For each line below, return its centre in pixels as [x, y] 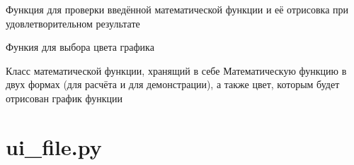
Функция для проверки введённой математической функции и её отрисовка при [177, 9]
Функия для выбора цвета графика [80, 47]
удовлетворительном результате [73, 23]
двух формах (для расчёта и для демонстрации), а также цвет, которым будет [173, 84]
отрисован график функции [64, 98]
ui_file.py [54, 146]
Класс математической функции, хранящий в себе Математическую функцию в [176, 70]
